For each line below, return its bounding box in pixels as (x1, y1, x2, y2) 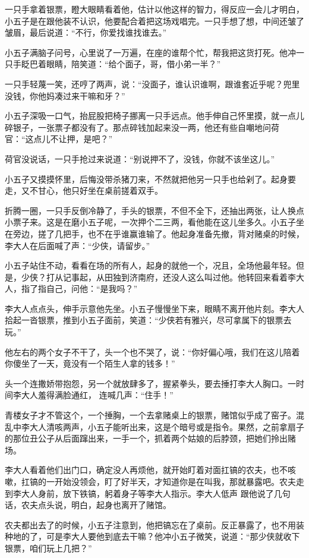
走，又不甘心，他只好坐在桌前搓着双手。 (5, 184, 163, 197)
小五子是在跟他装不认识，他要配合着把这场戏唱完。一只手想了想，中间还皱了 (5, 14, 304, 27)
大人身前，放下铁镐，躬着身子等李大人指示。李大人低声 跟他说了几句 (21, 487, 291, 499)
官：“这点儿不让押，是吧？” (5, 133, 113, 145)
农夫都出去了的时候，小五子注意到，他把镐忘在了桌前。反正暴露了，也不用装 (5, 518, 304, 531)
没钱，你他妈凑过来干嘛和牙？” (5, 89, 125, 102)
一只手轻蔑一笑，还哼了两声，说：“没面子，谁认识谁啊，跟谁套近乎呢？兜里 (5, 77, 300, 90)
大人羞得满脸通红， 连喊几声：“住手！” (21, 389, 174, 401)
